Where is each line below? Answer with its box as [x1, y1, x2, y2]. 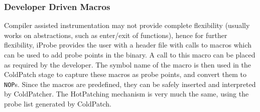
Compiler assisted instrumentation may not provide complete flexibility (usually [4, 20, 250, 30]
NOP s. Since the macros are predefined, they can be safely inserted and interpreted [4, 78, 256, 89]
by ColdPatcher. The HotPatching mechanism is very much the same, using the [4, 88, 249, 99]
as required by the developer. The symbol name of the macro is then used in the [4, 59, 251, 69]
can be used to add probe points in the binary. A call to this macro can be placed [4, 49, 255, 59]
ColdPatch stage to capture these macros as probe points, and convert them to [4, 69, 246, 79]
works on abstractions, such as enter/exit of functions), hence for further [4, 29, 227, 40]
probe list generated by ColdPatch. [4, 98, 111, 109]
